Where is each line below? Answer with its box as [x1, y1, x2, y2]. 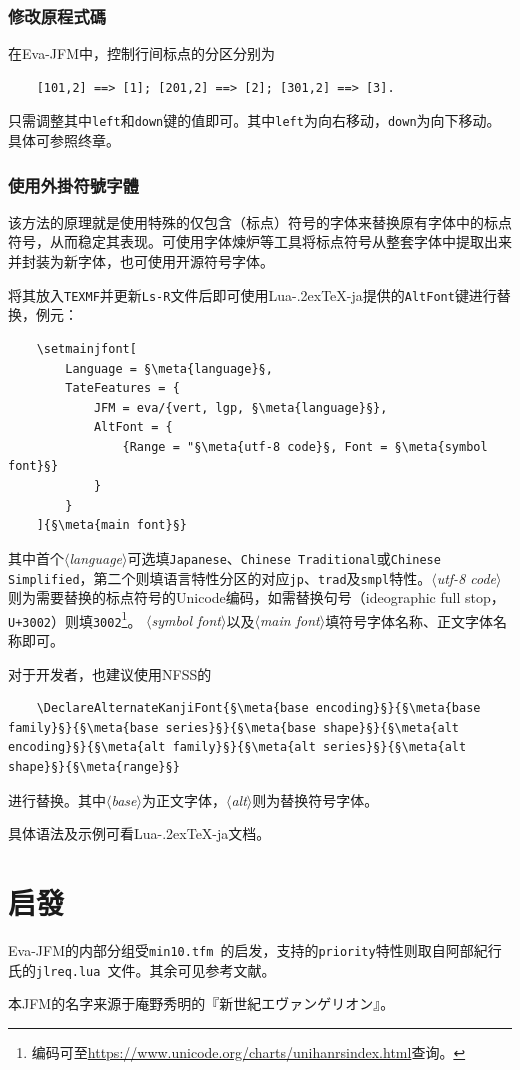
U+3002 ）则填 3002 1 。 [8, 607, 142, 631]
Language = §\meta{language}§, [65, 361, 273, 376]
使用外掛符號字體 [8, 172, 139, 197]
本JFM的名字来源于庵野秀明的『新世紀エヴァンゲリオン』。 [8, 993, 395, 1014]
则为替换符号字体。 [252, 789, 379, 810]
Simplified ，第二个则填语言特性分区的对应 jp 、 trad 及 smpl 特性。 [8, 567, 432, 588]
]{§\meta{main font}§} [36, 518, 187, 533]
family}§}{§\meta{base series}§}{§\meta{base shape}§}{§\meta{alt [8, 720, 460, 735]
